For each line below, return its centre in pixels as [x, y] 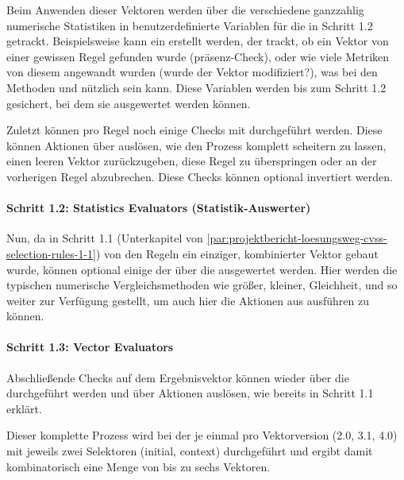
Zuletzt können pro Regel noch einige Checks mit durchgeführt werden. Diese [194, 130]
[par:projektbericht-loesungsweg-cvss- [297, 238]
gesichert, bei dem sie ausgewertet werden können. [129, 103]
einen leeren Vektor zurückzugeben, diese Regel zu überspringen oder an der [192, 161]
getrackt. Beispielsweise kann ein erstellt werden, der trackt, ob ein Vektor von [198, 41]
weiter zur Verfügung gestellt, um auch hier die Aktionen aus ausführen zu [188, 300]
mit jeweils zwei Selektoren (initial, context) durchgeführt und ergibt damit [190, 451]
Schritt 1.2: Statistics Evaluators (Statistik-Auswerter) [159, 208]
